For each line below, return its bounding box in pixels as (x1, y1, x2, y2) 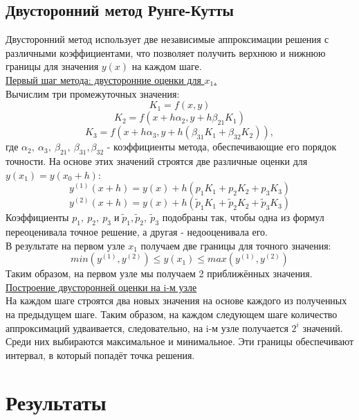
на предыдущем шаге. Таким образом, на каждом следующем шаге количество (6, 306, 338, 321)
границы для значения (6, 59, 99, 73)
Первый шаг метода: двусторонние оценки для (6, 72, 201, 87)
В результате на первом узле (6, 238, 125, 252)
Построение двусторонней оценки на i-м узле (6, 279, 197, 294)
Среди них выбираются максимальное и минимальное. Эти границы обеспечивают (6, 334, 354, 349)
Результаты (6, 388, 107, 417)
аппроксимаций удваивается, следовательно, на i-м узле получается (6, 320, 288, 335)
